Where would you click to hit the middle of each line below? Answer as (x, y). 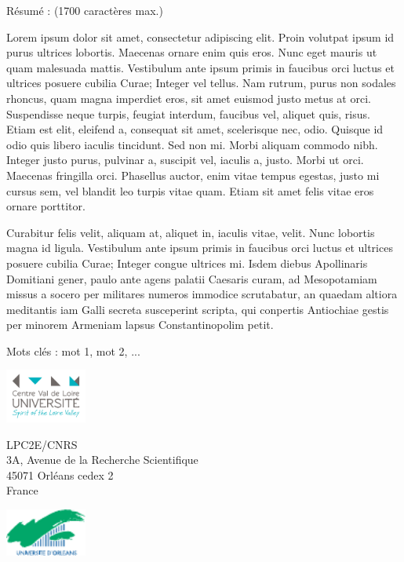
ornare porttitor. (46, 206)
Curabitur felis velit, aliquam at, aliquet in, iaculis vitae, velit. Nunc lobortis (191, 232)
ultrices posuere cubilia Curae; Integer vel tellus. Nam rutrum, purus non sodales (201, 83)
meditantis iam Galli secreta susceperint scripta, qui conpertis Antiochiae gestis (198, 309)
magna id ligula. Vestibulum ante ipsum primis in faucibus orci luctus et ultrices (200, 248)
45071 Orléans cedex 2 (60, 474)
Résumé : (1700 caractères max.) (85, 10)
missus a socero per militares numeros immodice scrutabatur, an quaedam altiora (202, 294)
